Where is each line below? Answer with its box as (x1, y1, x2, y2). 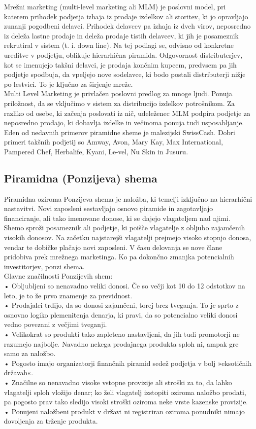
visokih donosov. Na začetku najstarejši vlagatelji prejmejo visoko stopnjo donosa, (4, 232, 251, 243)
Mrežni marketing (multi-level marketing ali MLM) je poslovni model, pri (4, 1, 226, 11)
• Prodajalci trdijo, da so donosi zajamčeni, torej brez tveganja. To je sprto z (4, 300, 239, 310)
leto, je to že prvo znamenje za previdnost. (4, 290, 132, 300)
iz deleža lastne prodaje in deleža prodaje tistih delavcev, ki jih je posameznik (4, 30, 239, 40)
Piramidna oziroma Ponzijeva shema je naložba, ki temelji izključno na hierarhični (4, 193, 252, 204)
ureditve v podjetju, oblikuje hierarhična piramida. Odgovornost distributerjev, (4, 49, 243, 60)
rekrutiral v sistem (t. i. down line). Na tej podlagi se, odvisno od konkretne (4, 40, 234, 50)
